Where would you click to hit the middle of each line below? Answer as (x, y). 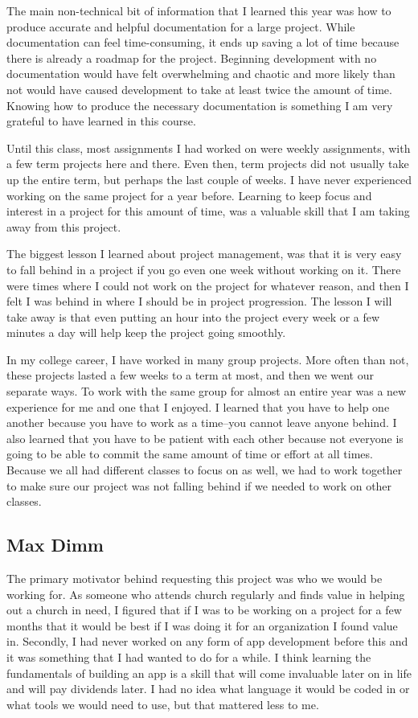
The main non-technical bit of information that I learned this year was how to (199, 10)
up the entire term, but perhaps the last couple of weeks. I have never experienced (209, 179)
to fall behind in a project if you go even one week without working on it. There (204, 269)
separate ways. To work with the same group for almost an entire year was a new (207, 391)
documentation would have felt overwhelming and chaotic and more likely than (201, 74)
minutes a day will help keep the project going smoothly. (146, 332)
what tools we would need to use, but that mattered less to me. (163, 704)
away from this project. (64, 226)
